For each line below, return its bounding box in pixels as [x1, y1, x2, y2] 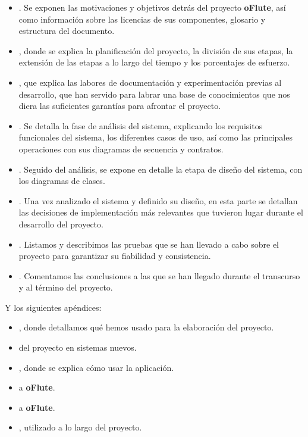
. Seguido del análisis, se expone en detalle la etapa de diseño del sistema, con [18, 163, 303, 175]
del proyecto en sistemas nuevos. [18, 341, 137, 354]
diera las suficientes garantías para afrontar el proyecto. [18, 99, 221, 112]
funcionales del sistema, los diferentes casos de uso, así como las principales [18, 131, 293, 143]
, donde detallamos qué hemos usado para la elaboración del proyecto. [18, 321, 274, 333]
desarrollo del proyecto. [18, 217, 103, 230]
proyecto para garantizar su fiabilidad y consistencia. [18, 249, 211, 262]
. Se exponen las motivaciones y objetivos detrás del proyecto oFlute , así [18, 1, 286, 13]
